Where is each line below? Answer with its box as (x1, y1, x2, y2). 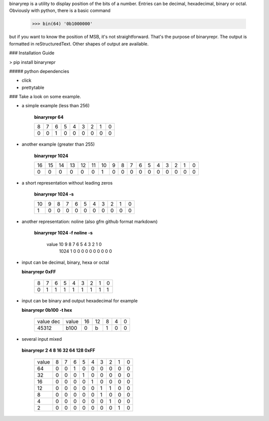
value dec (37, 318, 61, 325)
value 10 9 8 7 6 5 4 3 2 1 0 (46, 241, 102, 247)
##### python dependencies (9, 68, 69, 74)
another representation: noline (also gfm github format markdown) (21, 218, 158, 224)
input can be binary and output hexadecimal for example (21, 298, 138, 304)
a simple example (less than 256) (21, 103, 90, 109)
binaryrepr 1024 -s (34, 191, 74, 197)
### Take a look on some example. (9, 94, 82, 100)
